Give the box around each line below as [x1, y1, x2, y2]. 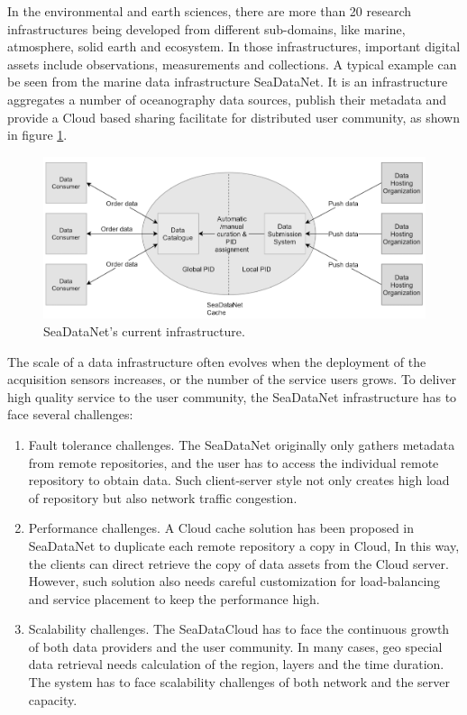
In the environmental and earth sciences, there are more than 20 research [7, 2, 412, 20]
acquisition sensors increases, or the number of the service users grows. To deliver [7, 370, 457, 389]
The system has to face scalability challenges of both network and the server [28, 673, 450, 692]
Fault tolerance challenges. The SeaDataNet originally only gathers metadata [28, 435, 455, 454]
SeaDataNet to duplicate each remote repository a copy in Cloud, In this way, [28, 536, 460, 555]
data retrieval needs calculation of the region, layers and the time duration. [28, 655, 444, 674]
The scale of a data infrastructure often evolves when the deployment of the [7, 352, 426, 371]
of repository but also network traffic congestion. [28, 488, 298, 507]
